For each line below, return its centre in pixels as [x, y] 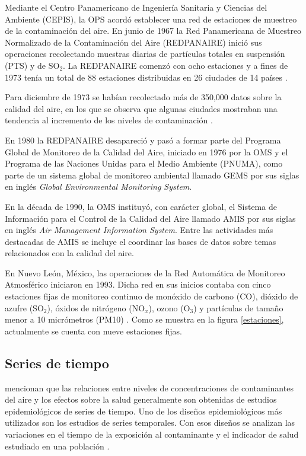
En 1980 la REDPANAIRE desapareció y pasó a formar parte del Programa [143, 140]
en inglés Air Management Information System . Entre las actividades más [139, 230]
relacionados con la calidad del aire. [69, 253]
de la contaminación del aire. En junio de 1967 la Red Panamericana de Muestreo [153, 31]
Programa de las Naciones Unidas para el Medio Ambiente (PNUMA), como [144, 163]
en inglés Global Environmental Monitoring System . [98, 186]
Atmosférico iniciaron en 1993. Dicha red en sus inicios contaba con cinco [138, 284]
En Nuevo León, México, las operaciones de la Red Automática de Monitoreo [145, 272]
